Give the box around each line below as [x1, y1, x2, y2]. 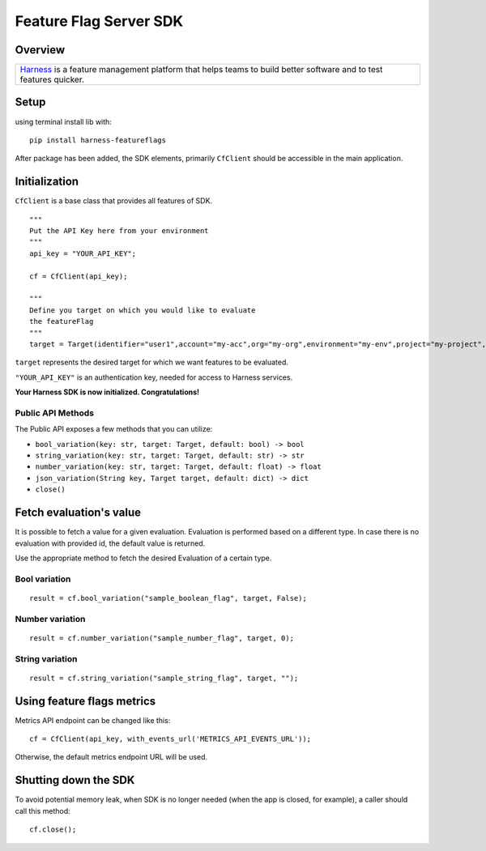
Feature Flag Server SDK [15, 12, 184, 30]
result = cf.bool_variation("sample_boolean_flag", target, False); [29, 594, 307, 602]
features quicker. [19, 74, 85, 85]
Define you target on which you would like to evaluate [29, 305, 256, 315]
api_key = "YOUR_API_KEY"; [29, 249, 137, 258]
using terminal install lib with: [15, 117, 113, 126]
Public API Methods [15, 407, 95, 419]
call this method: [15, 806, 70, 815]
